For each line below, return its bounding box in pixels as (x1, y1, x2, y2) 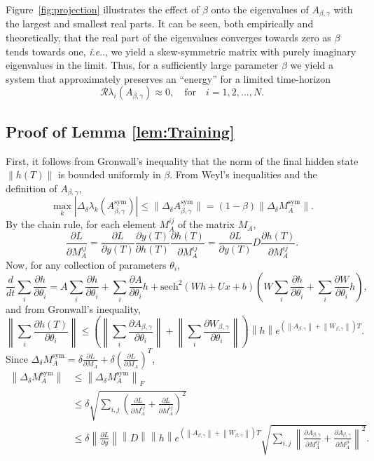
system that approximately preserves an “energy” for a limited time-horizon (6, 71, 331, 86)
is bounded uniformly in (57, 167, 161, 182)
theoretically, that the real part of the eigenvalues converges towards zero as (6, 30, 331, 45)
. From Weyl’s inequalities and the (169, 167, 317, 182)
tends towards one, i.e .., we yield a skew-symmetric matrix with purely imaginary (6, 44, 356, 58)
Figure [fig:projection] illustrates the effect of (6, 2, 200, 16)
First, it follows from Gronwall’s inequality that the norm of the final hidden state (6, 153, 359, 168)
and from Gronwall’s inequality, (6, 301, 141, 316)
